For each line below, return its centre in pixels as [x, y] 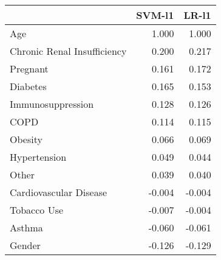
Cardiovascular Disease [59, 192]
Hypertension [38, 157]
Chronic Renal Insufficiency [68, 51]
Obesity [26, 139]
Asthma [26, 227]
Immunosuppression [52, 104]
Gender [25, 245]
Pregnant [29, 69]
